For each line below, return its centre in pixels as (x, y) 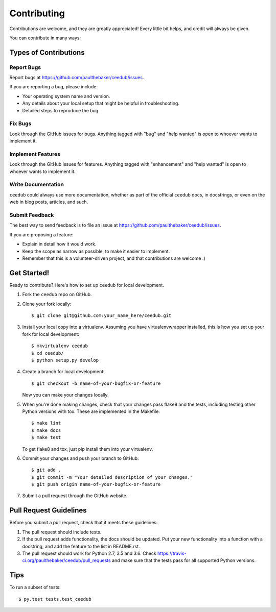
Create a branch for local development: (63, 372)
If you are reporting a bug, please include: (54, 87)
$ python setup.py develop (65, 360)
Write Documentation (37, 185)
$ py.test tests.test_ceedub (55, 599)
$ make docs (46, 430)
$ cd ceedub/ (48, 353)
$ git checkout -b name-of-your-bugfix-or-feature (96, 383)
